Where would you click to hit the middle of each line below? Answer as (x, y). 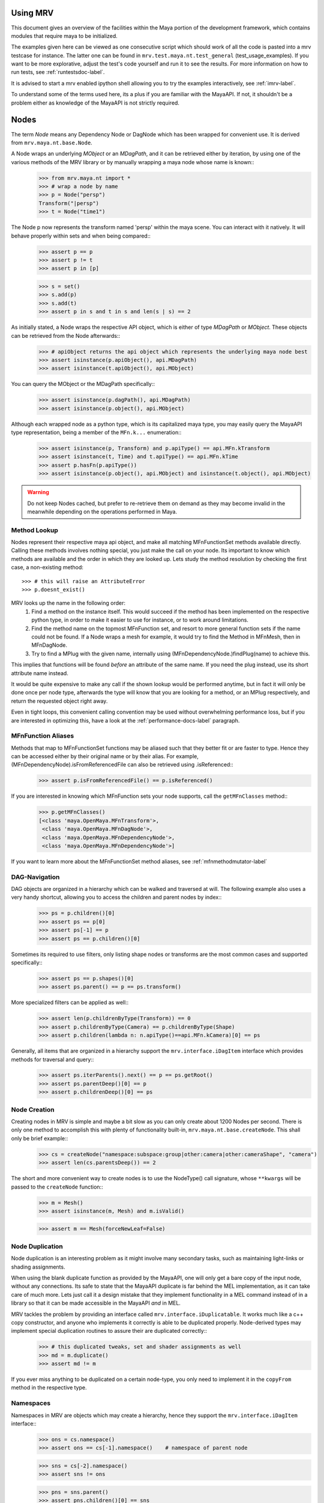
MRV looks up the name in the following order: (68, 603)
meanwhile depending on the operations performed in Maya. (102, 512)
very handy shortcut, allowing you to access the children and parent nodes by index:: (116, 897)
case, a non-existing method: (47, 568)
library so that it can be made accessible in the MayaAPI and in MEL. (96, 1303)
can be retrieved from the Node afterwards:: (65, 335)
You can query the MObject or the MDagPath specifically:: (83, 384)
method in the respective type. (49, 1388)
